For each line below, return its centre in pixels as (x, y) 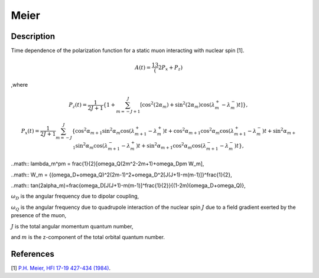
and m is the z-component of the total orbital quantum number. (88, 237)
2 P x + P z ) (170, 68)
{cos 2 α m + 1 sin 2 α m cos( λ (103, 131)
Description (33, 36)
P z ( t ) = (78, 105)
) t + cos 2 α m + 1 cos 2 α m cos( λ (198, 131)
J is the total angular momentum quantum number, (72, 226)
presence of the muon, (39, 215)
